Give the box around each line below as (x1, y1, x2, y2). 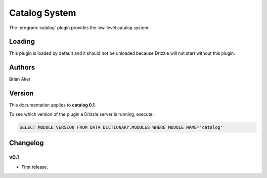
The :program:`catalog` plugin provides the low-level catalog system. (9, 25, 150, 31)
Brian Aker (9, 76, 31, 82)
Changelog (9, 139, 44, 147)
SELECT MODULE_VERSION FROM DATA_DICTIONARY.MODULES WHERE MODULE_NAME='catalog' (19, 124, 223, 130)
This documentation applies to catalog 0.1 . (9, 102, 96, 108)
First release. (21, 164, 48, 170)
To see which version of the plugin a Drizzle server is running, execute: (9, 111, 154, 117)
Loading (9, 37, 35, 46)
